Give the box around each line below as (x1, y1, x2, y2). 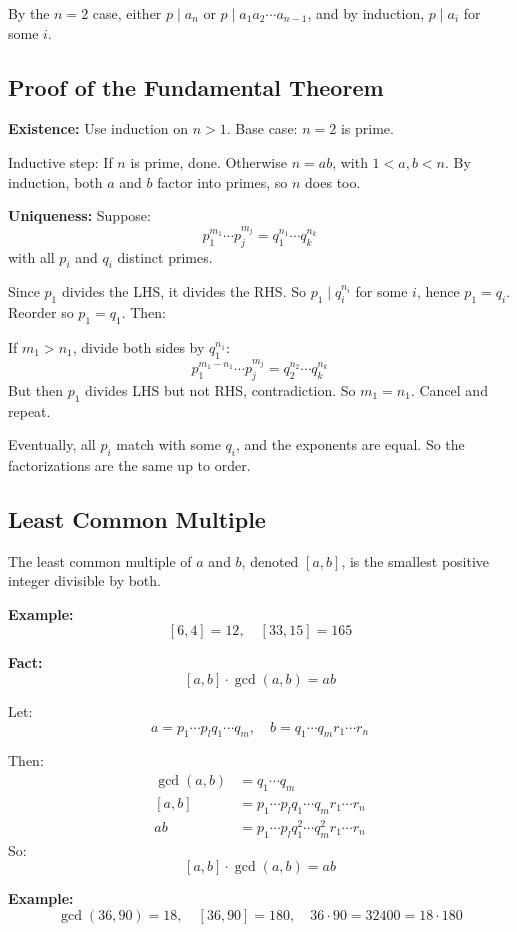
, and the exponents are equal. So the (236, 434, 465, 455)
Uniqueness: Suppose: (8, 205, 151, 226)
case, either (92, 3, 162, 23)
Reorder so (8, 302, 74, 323)
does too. (305, 171, 361, 192)
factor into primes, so (157, 171, 288, 192)
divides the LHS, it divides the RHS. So (61, 281, 306, 302)
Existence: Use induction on (8, 118, 189, 139)
